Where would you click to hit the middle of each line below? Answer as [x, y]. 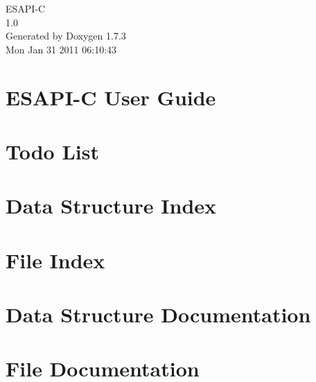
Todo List [52, 151]
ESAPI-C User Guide [111, 97]
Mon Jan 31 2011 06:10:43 [61, 49]
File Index [55, 260]
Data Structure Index [111, 206]
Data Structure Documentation [158, 314]
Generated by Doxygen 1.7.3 [66, 36]
